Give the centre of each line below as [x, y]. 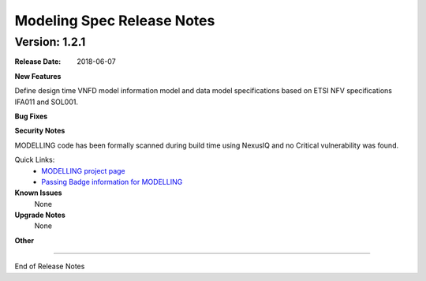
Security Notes [40, 131]
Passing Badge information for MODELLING [112, 182]
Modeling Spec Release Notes [115, 21]
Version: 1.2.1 [50, 42]
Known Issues [38, 193]
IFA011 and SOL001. [47, 102]
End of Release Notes [50, 266]
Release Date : [38, 62]
